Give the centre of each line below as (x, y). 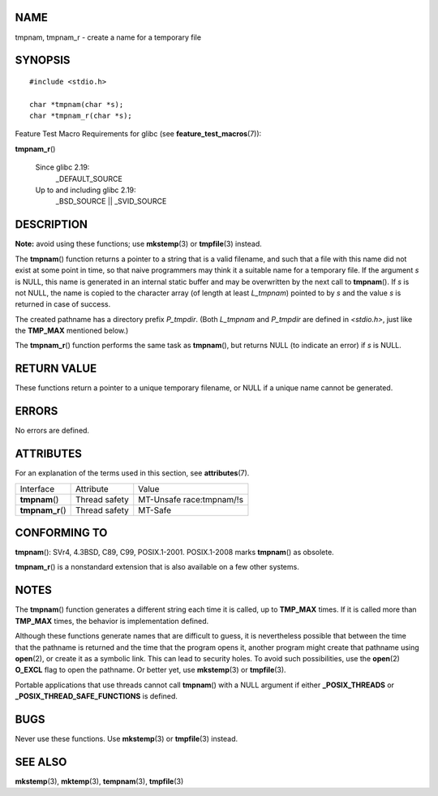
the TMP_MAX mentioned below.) (72, 331)
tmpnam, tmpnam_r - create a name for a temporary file (108, 37)
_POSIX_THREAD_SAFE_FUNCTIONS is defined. (97, 696)
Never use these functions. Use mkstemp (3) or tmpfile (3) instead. (127, 739)
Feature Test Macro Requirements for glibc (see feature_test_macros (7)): (138, 134)
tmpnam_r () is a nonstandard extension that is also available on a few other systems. (157, 567)
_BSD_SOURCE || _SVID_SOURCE (111, 201)
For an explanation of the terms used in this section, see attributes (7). (132, 473)
